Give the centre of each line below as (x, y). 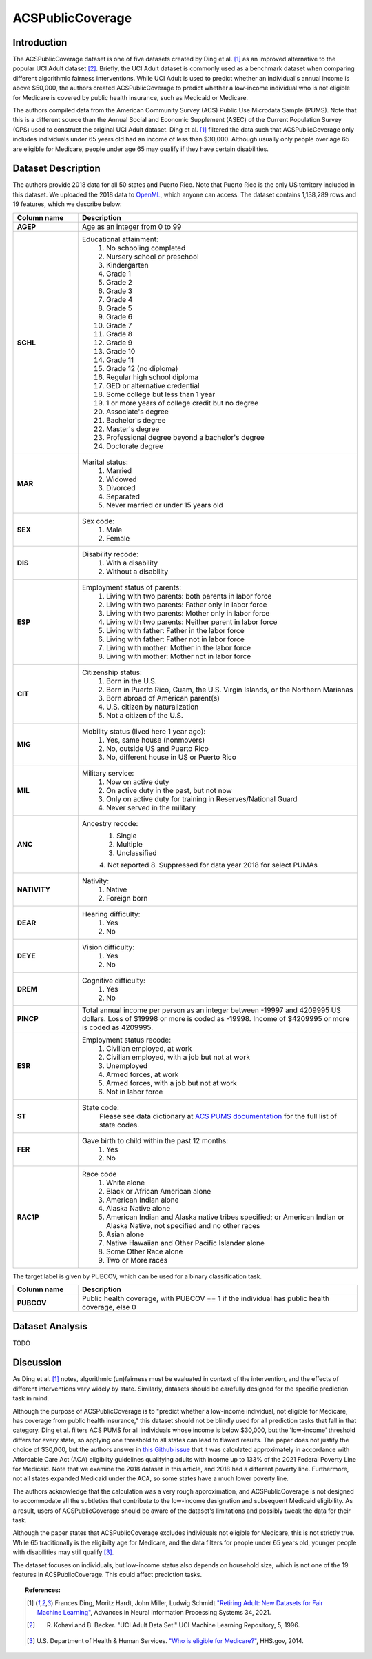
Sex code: (98, 521)
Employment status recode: (126, 1040)
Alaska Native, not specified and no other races (183, 1225)
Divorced (121, 487)
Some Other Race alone (144, 1251)
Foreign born (127, 898)
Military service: (108, 773)
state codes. (119, 1125)
